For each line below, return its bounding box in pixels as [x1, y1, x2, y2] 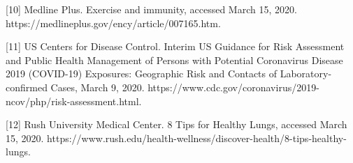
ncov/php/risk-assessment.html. [6, 93, 142, 108]
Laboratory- [280, 66, 332, 81]
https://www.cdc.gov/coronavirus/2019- [147, 79, 319, 94]
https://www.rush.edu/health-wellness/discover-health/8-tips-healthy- [47, 130, 347, 145]
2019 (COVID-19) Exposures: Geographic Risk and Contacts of [6, 66, 278, 81]
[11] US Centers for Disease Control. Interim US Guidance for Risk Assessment [6, 39, 345, 54]
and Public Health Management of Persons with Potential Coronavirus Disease [6, 52, 343, 67]
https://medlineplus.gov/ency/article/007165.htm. [6, 15, 221, 30]
